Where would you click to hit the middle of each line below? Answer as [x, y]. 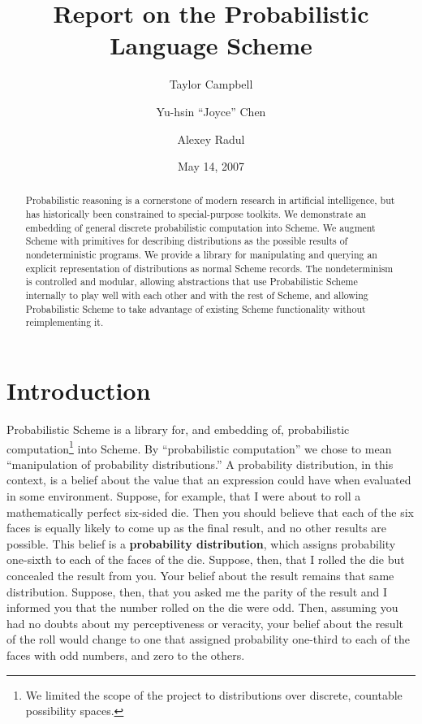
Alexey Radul [211, 139]
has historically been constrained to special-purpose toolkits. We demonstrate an [196, 214]
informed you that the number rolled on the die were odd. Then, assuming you [202, 607]
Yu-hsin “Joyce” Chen [211, 111]
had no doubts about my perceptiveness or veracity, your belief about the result [205, 623]
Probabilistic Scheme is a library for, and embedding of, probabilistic [178, 429]
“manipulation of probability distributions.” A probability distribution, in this [200, 464]
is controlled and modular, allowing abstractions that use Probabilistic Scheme [192, 282]
